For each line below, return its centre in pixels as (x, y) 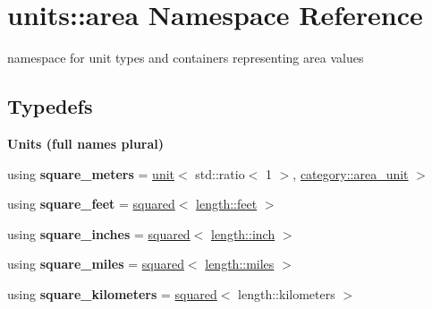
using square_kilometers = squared (112, 293)
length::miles (240, 264)
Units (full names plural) (86, 143)
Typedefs (50, 106)
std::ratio (220, 173)
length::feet (227, 204)
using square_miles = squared (96, 264)
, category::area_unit (351, 173)
